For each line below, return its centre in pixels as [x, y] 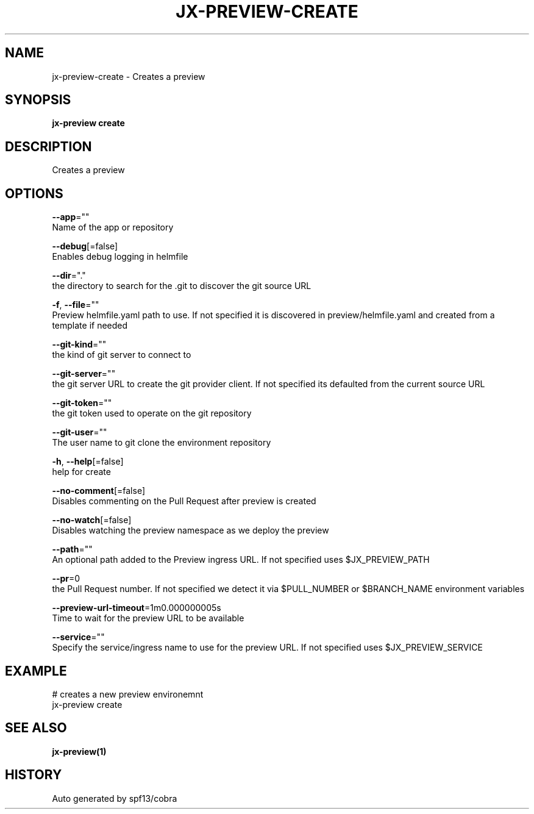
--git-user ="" [80, 432]
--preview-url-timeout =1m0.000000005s [137, 608]
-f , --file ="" [76, 305]
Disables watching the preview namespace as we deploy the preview [190, 530]
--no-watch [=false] [92, 520]
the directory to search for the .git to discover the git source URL [182, 286]
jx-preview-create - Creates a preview [129, 76]
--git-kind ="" [79, 345]
